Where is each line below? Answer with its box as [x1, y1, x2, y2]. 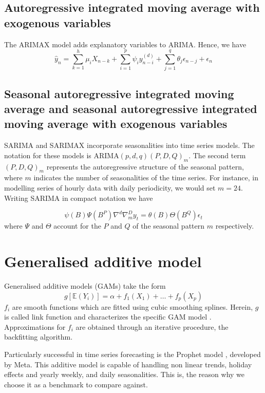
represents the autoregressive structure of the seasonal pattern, [46, 161, 244, 172]
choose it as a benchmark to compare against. [4, 379, 148, 389]
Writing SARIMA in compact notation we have [4, 192, 153, 203]
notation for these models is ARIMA [4, 149, 119, 160]
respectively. [215, 220, 254, 231]
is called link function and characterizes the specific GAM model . [4, 311, 212, 322]
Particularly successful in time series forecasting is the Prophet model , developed [4, 348, 261, 359]
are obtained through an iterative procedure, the [75, 321, 229, 332]
